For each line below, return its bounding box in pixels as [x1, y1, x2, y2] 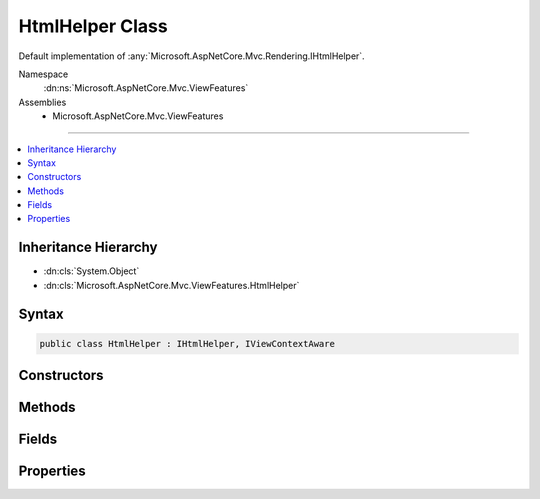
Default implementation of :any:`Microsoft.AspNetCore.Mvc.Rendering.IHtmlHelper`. [18, 50, 365, 62]
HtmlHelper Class [18, 15, 169, 37]
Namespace [18, 68, 69, 80]
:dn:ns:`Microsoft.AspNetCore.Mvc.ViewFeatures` [43, 82, 249, 94]
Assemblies [18, 96, 67, 108]
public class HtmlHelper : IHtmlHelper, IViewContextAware [39, 338, 335, 349]
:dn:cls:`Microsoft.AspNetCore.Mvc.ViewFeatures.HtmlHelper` [43, 279, 300, 291]
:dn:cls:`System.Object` [43, 265, 140, 277]
